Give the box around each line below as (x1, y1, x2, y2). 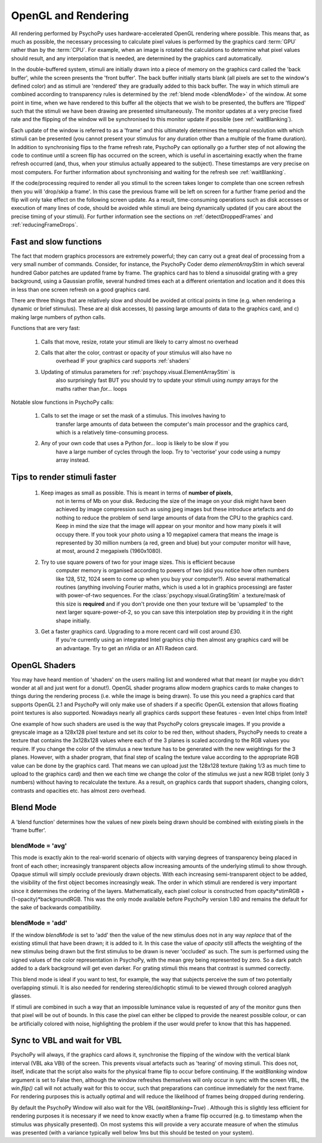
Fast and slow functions (11, 236, 102, 247)
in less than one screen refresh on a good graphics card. (11, 286, 150, 293)
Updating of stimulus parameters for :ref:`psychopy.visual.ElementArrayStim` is (41, 368, 236, 375)
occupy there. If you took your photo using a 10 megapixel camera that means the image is (55, 531, 278, 538)
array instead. (55, 456, 90, 464)
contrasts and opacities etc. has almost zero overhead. (11, 787, 146, 794)
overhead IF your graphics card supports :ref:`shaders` (55, 357, 191, 364)
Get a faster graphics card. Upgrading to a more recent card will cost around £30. (41, 628, 241, 635)
